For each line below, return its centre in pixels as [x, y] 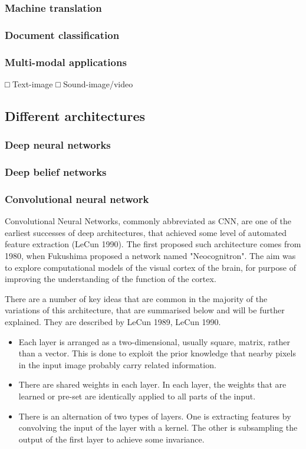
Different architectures [75, 115]
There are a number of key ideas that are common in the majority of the [136, 298]
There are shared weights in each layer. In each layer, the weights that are [152, 384]
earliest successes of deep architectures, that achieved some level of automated [146, 232]
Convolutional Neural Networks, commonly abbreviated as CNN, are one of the [148, 221]
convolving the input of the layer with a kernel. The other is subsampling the [158, 427]
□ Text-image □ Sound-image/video [69, 83]
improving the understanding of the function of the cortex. [111, 279]
